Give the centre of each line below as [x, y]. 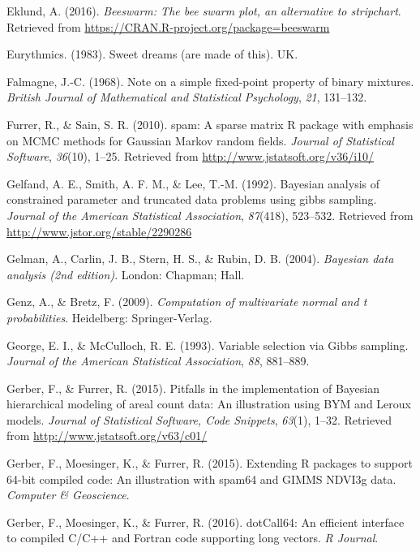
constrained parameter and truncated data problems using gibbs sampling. [192, 199]
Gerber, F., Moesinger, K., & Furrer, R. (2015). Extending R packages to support [210, 463]
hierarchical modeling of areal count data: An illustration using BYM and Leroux [209, 404]
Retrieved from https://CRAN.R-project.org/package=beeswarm [168, 26]
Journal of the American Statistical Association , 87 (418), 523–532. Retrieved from [210, 215]
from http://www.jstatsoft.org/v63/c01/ [107, 436]
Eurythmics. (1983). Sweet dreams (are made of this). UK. [152, 54]
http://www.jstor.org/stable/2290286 [99, 231]
